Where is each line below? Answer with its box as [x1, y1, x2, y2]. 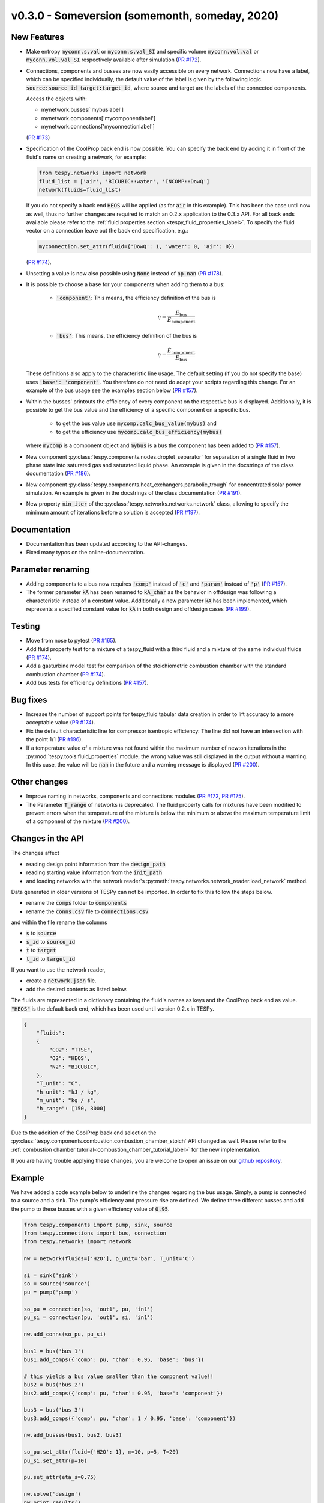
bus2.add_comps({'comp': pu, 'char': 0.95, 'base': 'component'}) [23, 1389, 223, 1397]
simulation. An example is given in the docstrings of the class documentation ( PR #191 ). [26, 489, 242, 497]
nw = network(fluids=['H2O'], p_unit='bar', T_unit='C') [23, 1255, 195, 1262]
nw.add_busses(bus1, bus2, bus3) [23, 1431, 122, 1439]
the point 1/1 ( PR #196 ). [26, 736, 83, 743]
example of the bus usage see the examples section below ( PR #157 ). [26, 387, 198, 394]
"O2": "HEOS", [49, 1055, 91, 1062]
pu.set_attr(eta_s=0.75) [23, 1474, 97, 1481]
